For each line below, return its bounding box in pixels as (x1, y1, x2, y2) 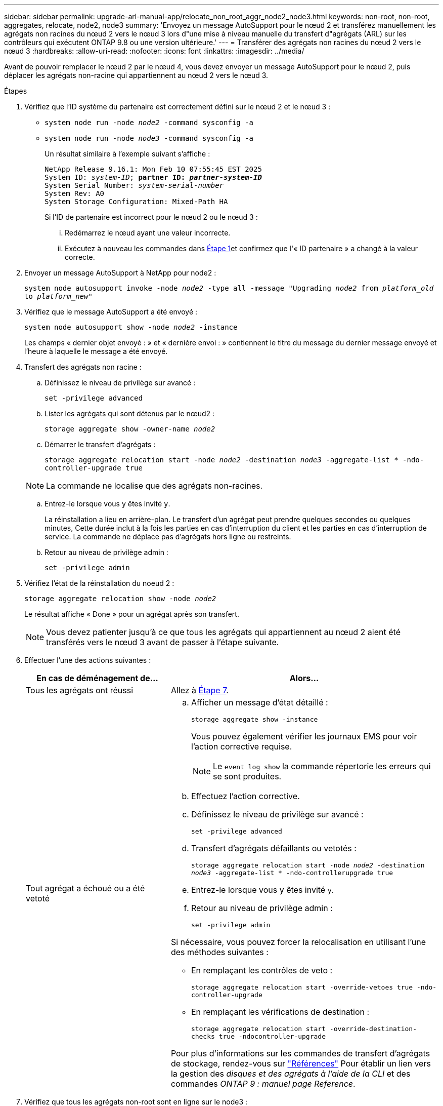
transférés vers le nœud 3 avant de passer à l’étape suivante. (46, 637, 279, 647)
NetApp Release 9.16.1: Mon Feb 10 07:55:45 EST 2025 (45, 165, 262, 173)
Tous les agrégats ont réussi (26, 685, 134, 695)
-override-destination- (329, 1025, 417, 1033)
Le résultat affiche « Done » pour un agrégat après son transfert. (24, 610, 239, 618)
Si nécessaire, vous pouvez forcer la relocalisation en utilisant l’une (170, 937, 426, 947)
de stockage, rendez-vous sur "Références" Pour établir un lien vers (170, 1058, 431, 1069)
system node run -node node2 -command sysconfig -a (45, 118, 254, 127)
